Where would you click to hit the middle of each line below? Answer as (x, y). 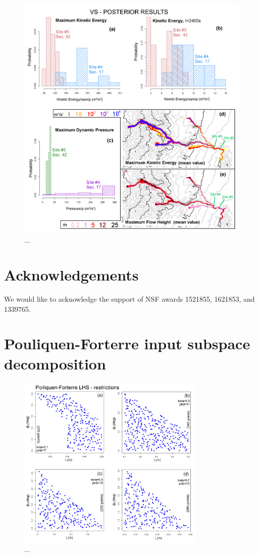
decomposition (55, 363)
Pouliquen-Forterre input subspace (127, 343)
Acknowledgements (71, 275)
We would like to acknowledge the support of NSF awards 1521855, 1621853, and (129, 299)
